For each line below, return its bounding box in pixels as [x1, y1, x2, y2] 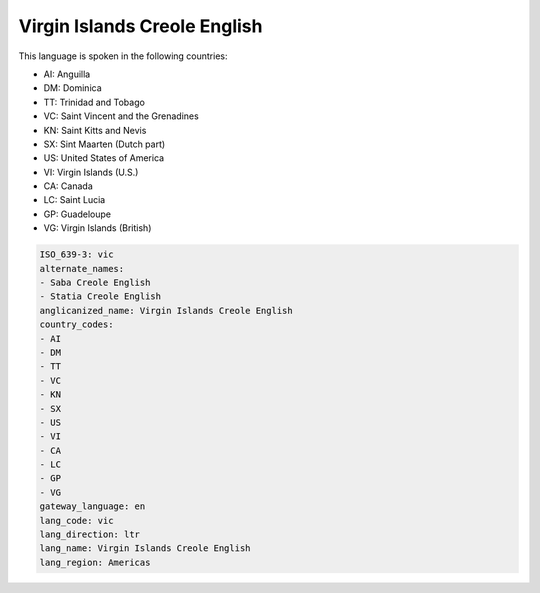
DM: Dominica [43, 82, 102, 94]
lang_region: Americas [39, 556, 151, 568]
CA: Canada [43, 180, 94, 192]
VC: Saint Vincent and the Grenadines [43, 110, 199, 122]
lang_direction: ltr [39, 529, 140, 540]
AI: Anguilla [43, 68, 91, 80]
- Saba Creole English [39, 277, 151, 288]
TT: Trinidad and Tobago [43, 96, 145, 108]
